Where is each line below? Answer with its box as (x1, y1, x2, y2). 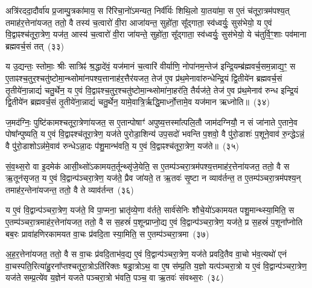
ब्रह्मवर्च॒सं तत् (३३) (5, 39, 64, 52)
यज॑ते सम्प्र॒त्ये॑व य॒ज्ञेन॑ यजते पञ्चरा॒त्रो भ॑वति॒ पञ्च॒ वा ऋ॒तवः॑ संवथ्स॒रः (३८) (5, 271, 224, 284)
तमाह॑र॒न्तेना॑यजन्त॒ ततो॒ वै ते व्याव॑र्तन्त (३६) (5, 183, 134, 196)
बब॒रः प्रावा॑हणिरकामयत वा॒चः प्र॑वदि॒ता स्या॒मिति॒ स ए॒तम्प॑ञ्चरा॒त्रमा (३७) (5, 227, 209, 240)
